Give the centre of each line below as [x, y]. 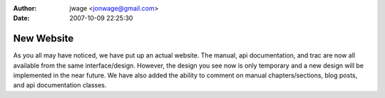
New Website [43, 39]
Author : [25, 8]
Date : [21, 18]
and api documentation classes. [60, 85]
